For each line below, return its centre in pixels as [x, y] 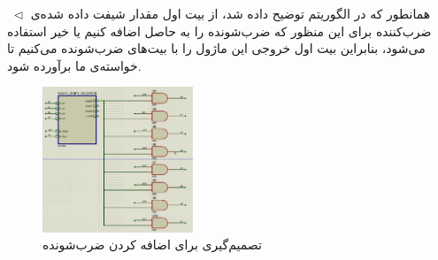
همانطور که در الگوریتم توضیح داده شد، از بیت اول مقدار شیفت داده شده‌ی [231, 13]
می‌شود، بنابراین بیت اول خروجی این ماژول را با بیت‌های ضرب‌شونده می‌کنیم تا [216, 48]
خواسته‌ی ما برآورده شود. [74, 65]
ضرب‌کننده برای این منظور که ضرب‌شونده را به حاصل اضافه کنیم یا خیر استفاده [219, 31]
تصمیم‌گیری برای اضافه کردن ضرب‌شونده [152, 245]
